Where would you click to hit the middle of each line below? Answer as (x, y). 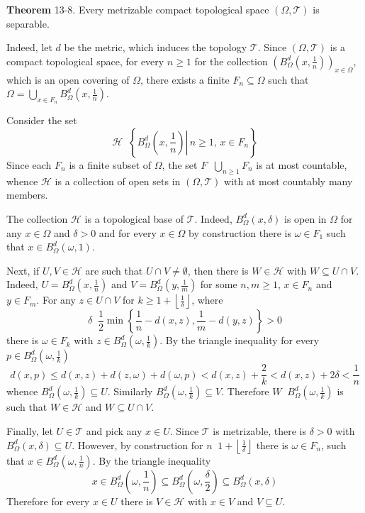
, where (207, 300)
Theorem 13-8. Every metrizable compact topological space (138, 9)
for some (219, 284)
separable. (28, 23)
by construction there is (240, 232)
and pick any (114, 430)
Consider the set (42, 120)
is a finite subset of (110, 164)
